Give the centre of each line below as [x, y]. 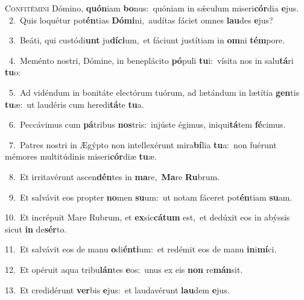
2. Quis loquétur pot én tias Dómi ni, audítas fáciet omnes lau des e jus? [141, 20]
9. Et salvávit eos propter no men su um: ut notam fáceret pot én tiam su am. [150, 197]
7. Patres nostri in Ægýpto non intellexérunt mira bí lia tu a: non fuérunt [143, 144]
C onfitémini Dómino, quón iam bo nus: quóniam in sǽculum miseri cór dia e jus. [152, 8]
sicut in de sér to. [36, 229]
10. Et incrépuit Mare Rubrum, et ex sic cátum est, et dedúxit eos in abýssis [147, 217]
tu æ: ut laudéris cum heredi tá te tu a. [74, 104]
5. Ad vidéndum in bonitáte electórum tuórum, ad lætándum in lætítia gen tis [154, 92]
